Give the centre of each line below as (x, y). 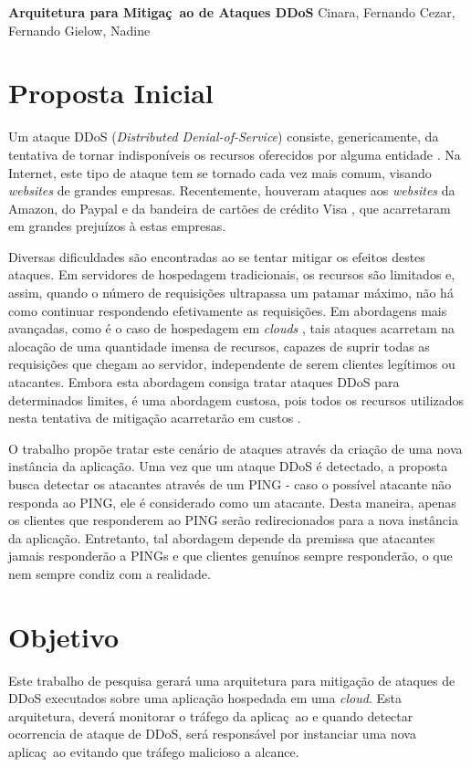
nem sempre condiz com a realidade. (110, 573)
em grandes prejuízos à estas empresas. (117, 226)
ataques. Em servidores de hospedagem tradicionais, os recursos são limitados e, (232, 274)
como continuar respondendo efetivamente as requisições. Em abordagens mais (228, 310)
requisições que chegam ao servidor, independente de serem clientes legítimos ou (232, 364)
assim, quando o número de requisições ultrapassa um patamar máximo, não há (231, 293)
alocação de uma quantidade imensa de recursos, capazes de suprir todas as (219, 346)
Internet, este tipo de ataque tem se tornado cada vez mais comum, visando (220, 172)
